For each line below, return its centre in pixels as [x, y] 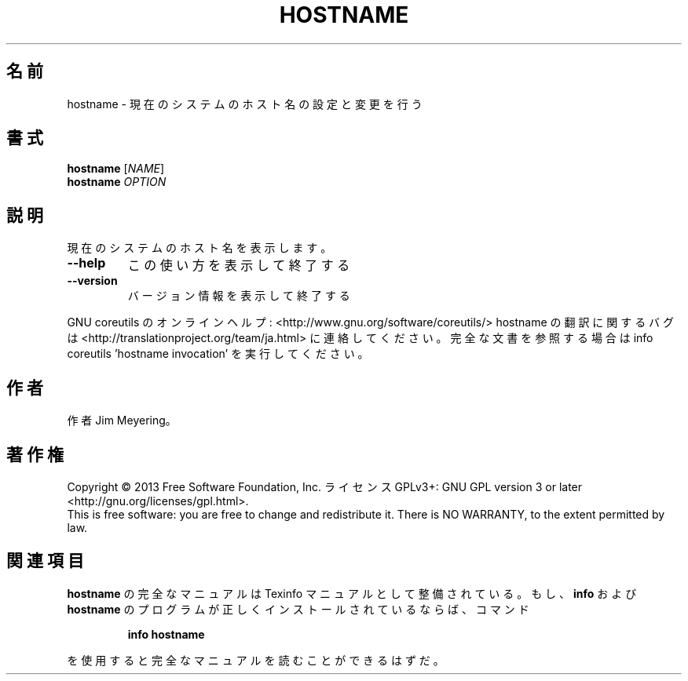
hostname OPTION [117, 182]
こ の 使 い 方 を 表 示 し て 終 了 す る [239, 266]
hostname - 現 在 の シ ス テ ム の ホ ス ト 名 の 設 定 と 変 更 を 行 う [245, 104]
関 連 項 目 [45, 561]
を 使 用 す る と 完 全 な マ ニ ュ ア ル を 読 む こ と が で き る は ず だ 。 [256, 660]
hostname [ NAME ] [116, 169]
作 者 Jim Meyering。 [122, 421]
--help [86, 263]
